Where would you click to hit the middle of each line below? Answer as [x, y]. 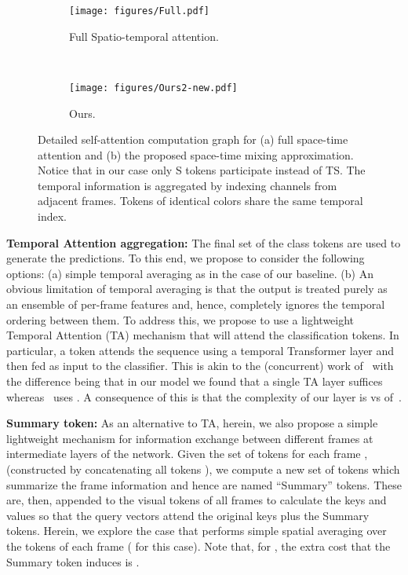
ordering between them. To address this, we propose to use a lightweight [180, 319]
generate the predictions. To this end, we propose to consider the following [186, 258]
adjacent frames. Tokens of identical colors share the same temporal [200, 201]
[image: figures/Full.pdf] [139, 11]
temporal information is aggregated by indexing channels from [188, 185]
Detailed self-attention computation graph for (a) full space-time [193, 139]
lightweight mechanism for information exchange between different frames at [190, 438]
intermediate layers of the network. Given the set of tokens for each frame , [187, 454]
